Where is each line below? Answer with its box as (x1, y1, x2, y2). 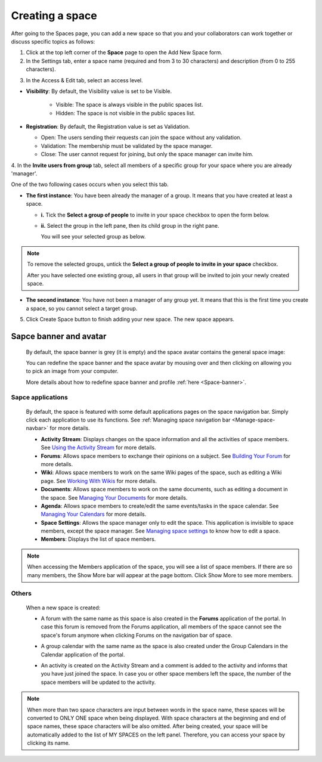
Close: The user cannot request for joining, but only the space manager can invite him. (41, 151, 253, 158)
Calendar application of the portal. (41, 651, 125, 658)
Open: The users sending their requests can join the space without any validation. (41, 134, 241, 141)
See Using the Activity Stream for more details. (41, 444, 156, 451)
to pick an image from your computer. (26, 367, 119, 375)
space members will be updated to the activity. (41, 679, 156, 686)
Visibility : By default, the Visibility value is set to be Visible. (26, 87, 172, 95)
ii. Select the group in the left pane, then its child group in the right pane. (41, 222, 220, 229)
